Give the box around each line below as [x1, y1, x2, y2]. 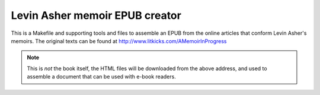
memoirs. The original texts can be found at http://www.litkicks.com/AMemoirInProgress [11, 37, 227, 44]
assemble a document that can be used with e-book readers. [27, 73, 176, 80]
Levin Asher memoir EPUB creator [11, 9, 182, 22]
